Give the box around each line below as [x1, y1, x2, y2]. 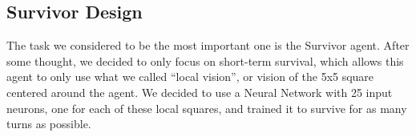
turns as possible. [6, 115, 91, 132]
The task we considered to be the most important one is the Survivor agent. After [6, 37, 410, 54]
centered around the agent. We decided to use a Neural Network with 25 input [6, 83, 393, 100]
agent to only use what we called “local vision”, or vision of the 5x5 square [6, 68, 374, 85]
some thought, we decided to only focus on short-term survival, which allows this [6, 52, 404, 69]
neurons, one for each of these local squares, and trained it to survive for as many [6, 99, 407, 116]
